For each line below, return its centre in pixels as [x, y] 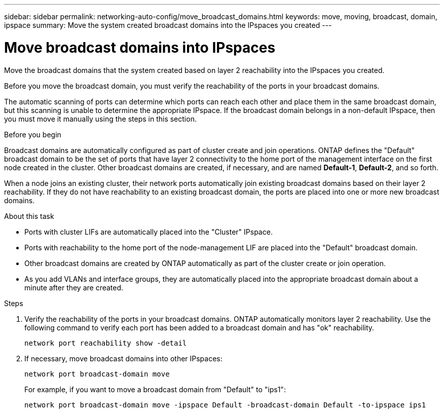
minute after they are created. [74, 287]
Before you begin [33, 134]
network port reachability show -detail [106, 343]
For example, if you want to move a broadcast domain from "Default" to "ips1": [155, 389]
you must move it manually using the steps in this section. [100, 119]
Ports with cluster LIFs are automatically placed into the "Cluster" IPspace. [149, 232]
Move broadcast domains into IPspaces [140, 47]
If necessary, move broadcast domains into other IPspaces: [123, 358]
